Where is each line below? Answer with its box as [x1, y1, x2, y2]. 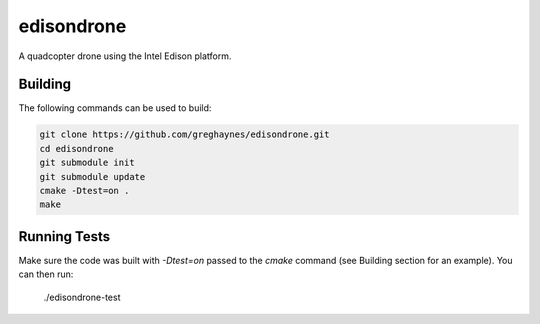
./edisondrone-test [43, 291, 121, 303]
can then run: [18, 268, 74, 280]
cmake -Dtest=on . [39, 185, 130, 196]
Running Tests [18, 228, 110, 245]
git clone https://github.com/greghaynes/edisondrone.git [39, 129, 330, 140]
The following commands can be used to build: [18, 102, 212, 114]
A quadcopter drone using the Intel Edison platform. [18, 50, 232, 62]
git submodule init [39, 157, 135, 169]
